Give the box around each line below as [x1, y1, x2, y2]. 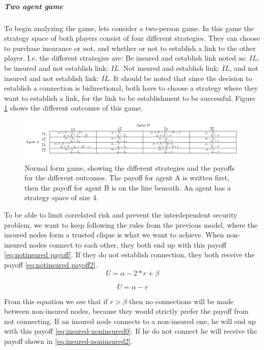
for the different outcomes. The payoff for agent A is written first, [24, 172, 229, 183]
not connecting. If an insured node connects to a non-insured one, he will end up [4, 315, 256, 326]
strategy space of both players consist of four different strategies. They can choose [4, 33, 260, 43]
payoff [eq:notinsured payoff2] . [4, 259, 98, 270]
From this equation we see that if [4, 295, 108, 306]
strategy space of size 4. [24, 192, 98, 203]
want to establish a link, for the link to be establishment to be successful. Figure [4, 92, 256, 103]
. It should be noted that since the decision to [109, 72, 252, 83]
